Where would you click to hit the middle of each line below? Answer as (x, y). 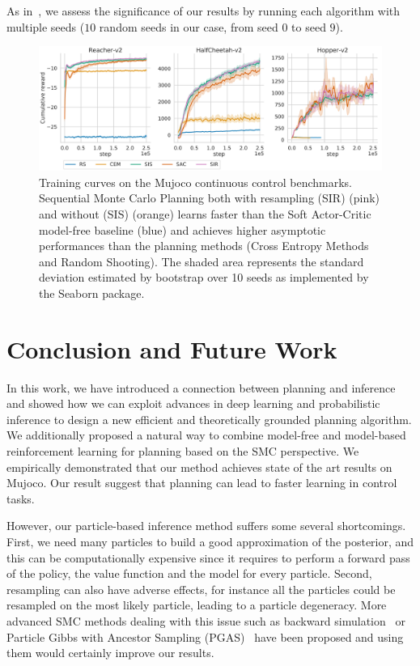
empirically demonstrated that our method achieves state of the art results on (199, 467)
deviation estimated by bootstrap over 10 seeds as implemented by (204, 277)
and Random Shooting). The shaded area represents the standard (202, 261)
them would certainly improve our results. (110, 653)
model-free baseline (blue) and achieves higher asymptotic (182, 229)
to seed (309, 26)
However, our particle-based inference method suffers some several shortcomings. (206, 526)
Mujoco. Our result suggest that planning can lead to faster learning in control (202, 483)
